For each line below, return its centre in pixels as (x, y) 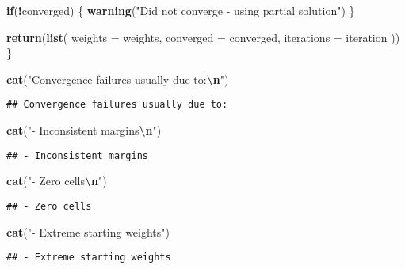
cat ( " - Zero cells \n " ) (57, 181)
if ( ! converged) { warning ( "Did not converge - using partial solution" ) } (181, 10)
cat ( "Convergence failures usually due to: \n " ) (118, 79)
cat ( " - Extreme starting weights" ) (88, 231)
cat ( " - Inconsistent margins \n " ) (84, 130)
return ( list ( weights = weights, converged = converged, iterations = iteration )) (203, 37)
